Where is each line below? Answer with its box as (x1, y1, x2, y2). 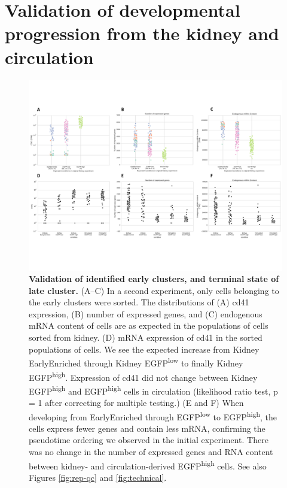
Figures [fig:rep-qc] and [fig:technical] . (29, 471, 167, 483)
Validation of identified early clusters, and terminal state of (29, 272, 279, 285)
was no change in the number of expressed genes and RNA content (29, 445, 273, 458)
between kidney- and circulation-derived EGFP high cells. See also (29, 457, 267, 472)
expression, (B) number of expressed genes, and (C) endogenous (29, 307, 262, 320)
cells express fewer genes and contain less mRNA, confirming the (29, 422, 265, 434)
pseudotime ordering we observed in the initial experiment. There (29, 434, 268, 446)
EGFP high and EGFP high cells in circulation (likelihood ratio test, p (29, 383, 278, 397)
